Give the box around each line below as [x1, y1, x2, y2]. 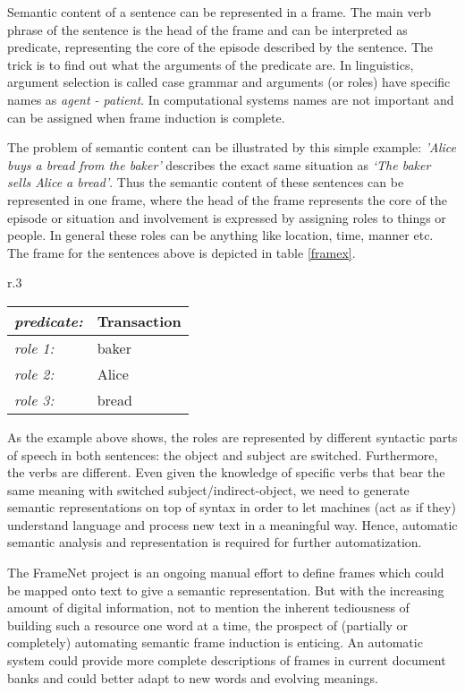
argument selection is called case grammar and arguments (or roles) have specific [7, 73, 451, 91]
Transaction [97, 310, 182, 331]
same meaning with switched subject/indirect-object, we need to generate [7, 480, 410, 499]
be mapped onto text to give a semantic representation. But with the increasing [7, 580, 444, 599]
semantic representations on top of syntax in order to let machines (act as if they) [7, 498, 456, 517]
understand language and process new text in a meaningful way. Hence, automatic [7, 515, 458, 534]
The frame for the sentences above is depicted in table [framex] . [7, 243, 356, 261]
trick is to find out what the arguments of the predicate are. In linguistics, [7, 55, 414, 73]
